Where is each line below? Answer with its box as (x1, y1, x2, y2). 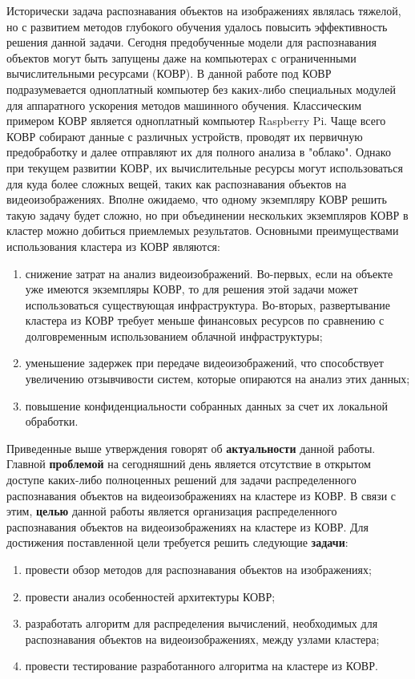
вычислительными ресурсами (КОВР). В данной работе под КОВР (6, 65, 332, 82)
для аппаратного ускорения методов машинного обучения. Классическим (6, 96, 362, 113)
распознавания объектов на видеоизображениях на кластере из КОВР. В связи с (6, 487, 397, 503)
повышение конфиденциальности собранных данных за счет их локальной (25, 397, 388, 414)
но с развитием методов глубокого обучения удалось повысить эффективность (6, 18, 388, 34)
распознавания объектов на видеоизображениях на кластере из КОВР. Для (6, 518, 369, 535)
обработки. (25, 413, 79, 430)
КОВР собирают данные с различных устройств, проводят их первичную (6, 127, 363, 144)
